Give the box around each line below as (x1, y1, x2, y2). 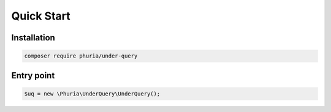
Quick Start (11, 9, 70, 23)
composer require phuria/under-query (24, 53, 138, 59)
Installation (11, 32, 55, 43)
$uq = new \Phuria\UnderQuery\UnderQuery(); (24, 90, 161, 97)
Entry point (11, 70, 55, 81)
